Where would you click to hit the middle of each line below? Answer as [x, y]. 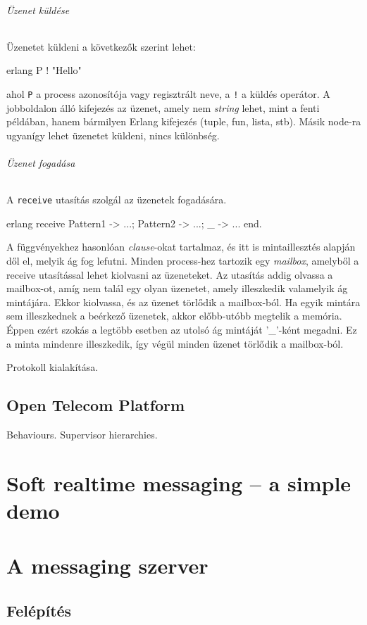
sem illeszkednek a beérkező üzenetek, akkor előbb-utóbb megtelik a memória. [174, 316]
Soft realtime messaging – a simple [179, 482]
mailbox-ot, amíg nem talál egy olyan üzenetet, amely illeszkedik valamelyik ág [177, 288]
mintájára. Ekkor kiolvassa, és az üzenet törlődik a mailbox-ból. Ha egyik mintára [183, 302]
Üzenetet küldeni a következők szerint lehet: [101, 46]
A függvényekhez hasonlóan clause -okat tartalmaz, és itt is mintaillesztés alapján [181, 247]
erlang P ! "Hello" [44, 70]
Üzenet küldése [38, 10]
